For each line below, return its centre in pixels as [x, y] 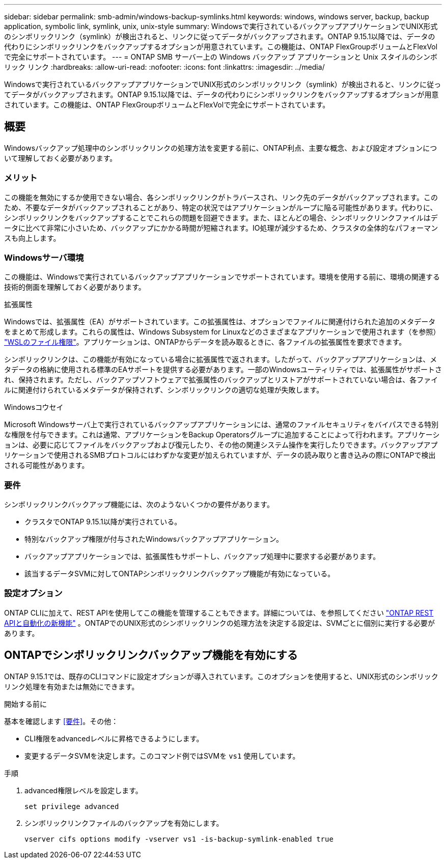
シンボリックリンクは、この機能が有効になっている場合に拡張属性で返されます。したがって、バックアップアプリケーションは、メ [221, 359]
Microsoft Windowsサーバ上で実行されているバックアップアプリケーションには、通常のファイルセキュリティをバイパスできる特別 [221, 425]
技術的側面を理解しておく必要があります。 [75, 287]
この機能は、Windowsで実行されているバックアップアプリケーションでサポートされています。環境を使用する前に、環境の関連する [222, 277]
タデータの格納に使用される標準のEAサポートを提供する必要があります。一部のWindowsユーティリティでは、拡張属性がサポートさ [223, 370]
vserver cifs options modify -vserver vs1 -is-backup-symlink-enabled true [179, 839]
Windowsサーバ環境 [44, 257]
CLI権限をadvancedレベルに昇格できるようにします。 [114, 738]
